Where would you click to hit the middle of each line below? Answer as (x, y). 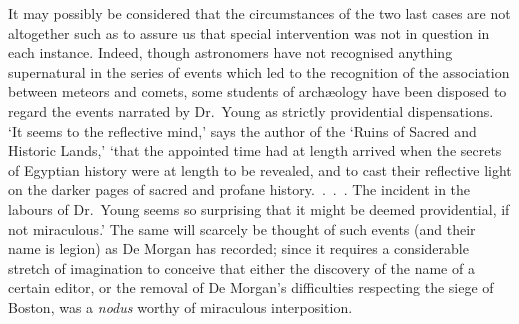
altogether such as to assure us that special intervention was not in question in (249, 32)
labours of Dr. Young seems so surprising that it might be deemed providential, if (259, 208)
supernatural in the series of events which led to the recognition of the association (259, 71)
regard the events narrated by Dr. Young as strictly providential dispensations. (251, 110)
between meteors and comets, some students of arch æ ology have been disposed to (257, 91)
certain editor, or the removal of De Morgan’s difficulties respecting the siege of (251, 287)
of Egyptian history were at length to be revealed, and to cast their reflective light (260, 169)
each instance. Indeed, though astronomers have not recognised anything (230, 52)
